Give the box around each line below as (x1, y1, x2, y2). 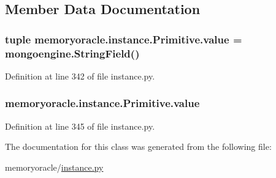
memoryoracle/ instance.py (5, 160, 104, 173)
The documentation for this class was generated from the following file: (5, 140, 272, 153)
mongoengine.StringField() (5, 45, 140, 61)
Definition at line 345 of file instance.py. (5, 119, 155, 132)
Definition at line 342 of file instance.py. (5, 69, 155, 82)
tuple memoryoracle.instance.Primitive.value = (5, 31, 242, 46)
